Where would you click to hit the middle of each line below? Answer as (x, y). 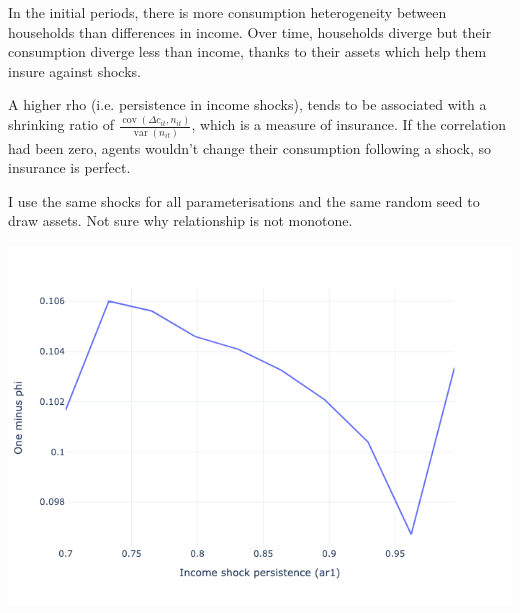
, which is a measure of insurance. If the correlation (349, 124)
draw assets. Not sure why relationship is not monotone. (180, 220)
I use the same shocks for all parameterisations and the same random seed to (244, 200)
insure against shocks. (74, 70)
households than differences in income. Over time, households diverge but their (250, 31)
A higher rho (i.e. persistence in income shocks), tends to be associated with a (247, 104)
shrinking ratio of (61, 124)
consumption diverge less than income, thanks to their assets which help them (247, 51)
